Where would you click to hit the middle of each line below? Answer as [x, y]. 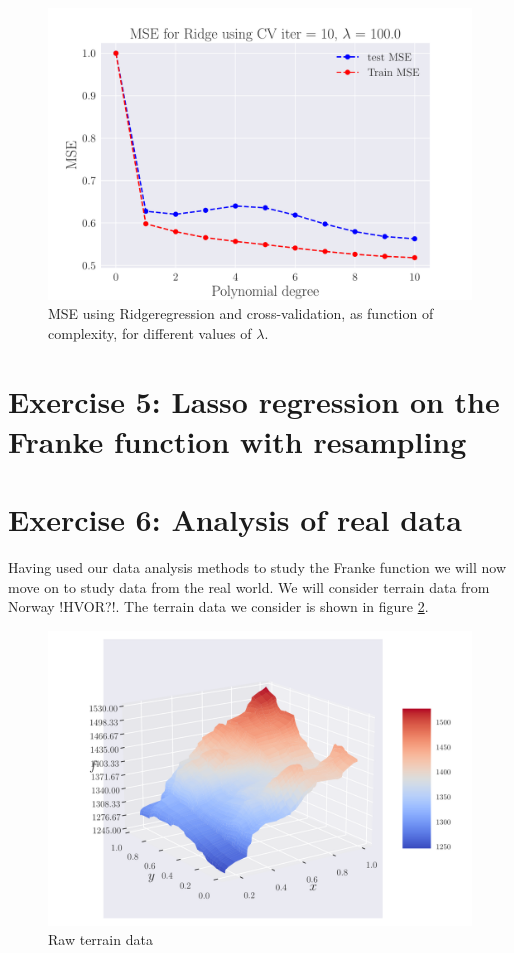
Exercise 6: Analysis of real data [235, 519]
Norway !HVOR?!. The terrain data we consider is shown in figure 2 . [218, 606]
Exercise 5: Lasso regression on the [254, 401]
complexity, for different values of [150, 332]
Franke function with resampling [237, 440]
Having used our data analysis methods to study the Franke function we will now [257, 566]
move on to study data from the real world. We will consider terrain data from [249, 586]
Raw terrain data [100, 939]
